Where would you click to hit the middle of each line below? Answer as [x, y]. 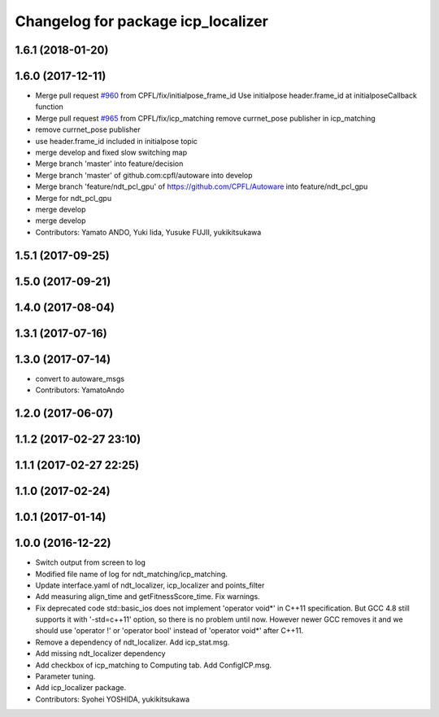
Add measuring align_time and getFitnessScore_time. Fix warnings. [148, 597]
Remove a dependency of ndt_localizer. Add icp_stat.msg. [133, 642]
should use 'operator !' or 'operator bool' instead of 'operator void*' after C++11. [170, 631]
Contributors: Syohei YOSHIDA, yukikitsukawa [113, 699]
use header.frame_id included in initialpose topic [117, 141]
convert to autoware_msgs [80, 378]
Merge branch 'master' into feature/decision [109, 164]
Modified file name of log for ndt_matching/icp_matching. [131, 574]
